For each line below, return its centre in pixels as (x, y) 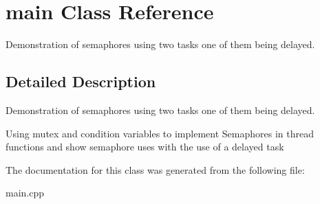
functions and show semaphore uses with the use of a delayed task (145, 147)
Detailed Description (81, 81)
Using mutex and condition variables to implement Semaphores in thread (160, 133)
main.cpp (25, 193)
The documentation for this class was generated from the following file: (155, 169)
